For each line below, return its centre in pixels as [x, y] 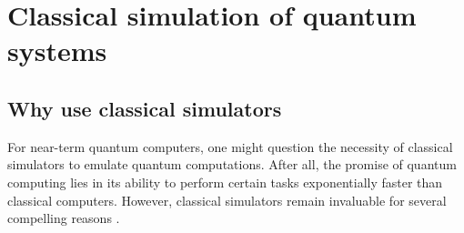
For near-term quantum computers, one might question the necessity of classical [230, 146]
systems [57, 51]
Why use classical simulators [145, 108]
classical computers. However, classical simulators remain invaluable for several [227, 200]
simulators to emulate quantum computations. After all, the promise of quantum [232, 164]
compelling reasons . [64, 218]
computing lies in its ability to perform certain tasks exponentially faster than [225, 182]
